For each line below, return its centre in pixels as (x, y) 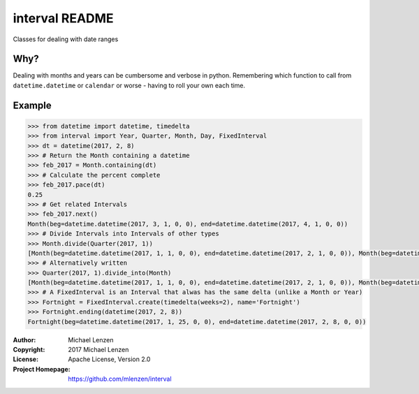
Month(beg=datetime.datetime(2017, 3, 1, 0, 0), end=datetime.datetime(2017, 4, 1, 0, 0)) (188, 224)
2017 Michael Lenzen (98, 350)
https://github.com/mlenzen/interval (120, 379)
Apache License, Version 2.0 (109, 359)
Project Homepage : (42, 369)
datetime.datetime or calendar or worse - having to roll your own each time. (129, 85)
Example (32, 105)
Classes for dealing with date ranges (66, 39)
